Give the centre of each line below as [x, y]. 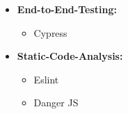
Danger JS [56, 103]
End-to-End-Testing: [67, 9]
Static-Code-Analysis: [70, 56]
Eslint [46, 79]
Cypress [50, 32]
